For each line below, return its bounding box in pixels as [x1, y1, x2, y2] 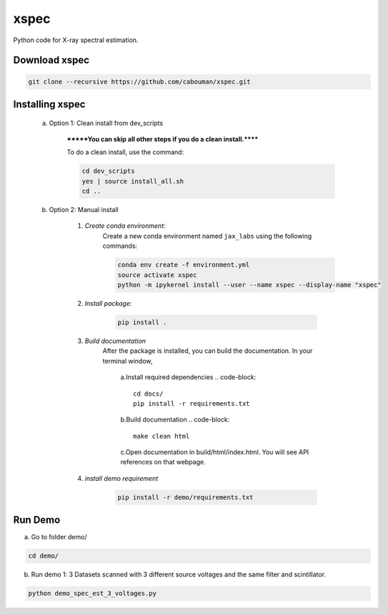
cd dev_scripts [81, 167, 135, 175]
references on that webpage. [120, 458, 207, 466]
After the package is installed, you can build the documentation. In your [102, 346, 313, 355]
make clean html [133, 432, 190, 440]
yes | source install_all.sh [81, 177, 184, 185]
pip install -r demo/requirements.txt [117, 493, 254, 501]
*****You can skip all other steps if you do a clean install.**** [66, 134, 259, 143]
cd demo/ [28, 552, 59, 560]
